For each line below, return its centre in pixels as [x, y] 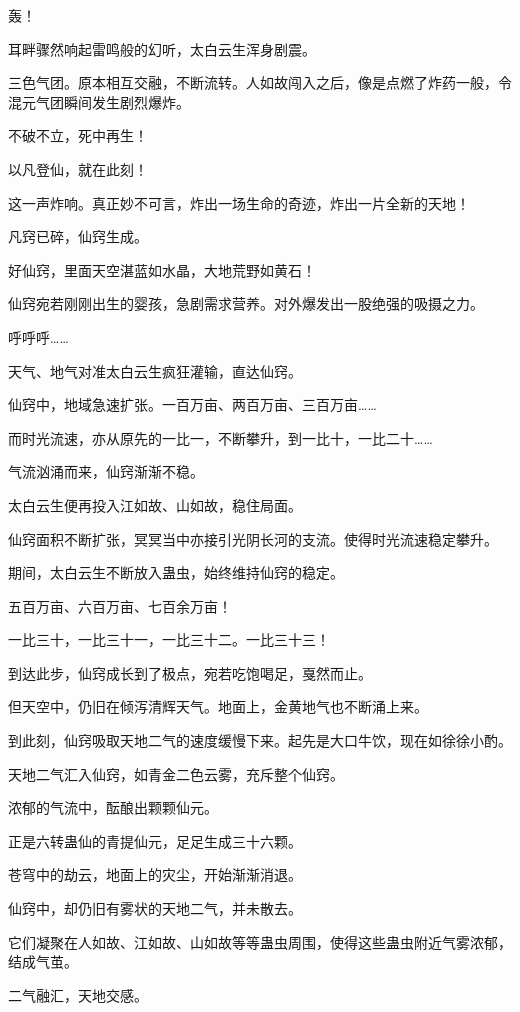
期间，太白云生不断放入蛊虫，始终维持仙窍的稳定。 [176, 572]
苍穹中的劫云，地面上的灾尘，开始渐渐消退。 [155, 874]
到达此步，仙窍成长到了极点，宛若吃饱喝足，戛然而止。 [190, 672]
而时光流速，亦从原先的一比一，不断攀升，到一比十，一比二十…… [220, 437]
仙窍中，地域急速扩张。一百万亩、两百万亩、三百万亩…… [192, 404]
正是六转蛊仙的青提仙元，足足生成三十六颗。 [155, 840]
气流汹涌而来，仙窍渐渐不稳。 [106, 471]
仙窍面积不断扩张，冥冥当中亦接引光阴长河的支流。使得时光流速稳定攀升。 [253, 538]
